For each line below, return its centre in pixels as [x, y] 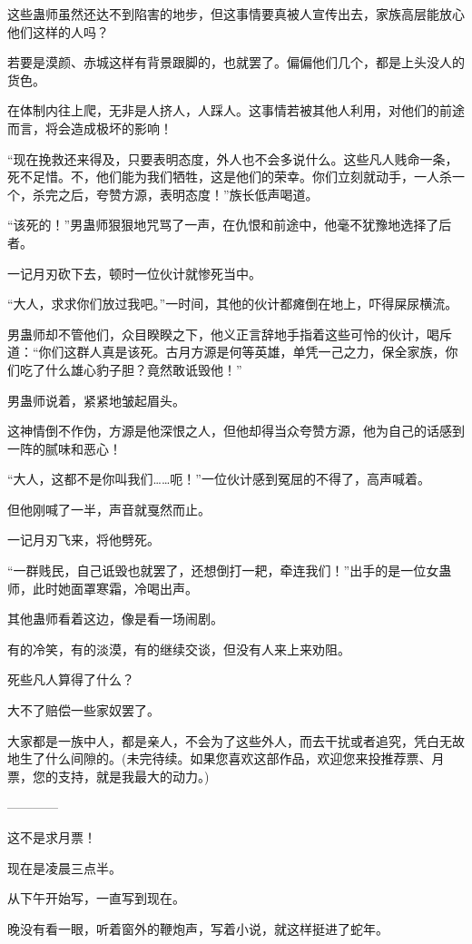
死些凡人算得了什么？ [71, 679]
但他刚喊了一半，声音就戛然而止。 [109, 509]
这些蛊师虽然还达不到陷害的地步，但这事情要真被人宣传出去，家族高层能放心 [236, 14]
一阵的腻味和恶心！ [64, 448]
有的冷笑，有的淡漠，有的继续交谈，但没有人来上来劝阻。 [179, 649]
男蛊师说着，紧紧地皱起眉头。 [96, 400]
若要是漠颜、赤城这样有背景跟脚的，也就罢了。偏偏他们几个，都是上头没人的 [236, 62]
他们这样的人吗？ [58, 31]
